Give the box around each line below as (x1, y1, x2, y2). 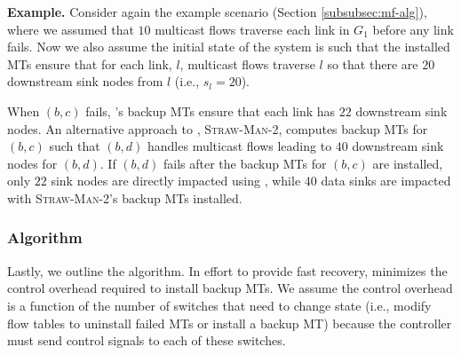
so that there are (327, 54, 418, 73)
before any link (372, 20, 454, 38)
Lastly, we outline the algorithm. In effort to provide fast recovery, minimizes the (7, 261, 448, 280)
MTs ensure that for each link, (7, 54, 172, 73)
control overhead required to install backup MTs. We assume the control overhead (7, 279, 453, 297)
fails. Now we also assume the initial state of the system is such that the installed (7, 37, 450, 56)
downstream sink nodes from (7, 72, 163, 91)
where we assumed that (7, 20, 134, 38)
